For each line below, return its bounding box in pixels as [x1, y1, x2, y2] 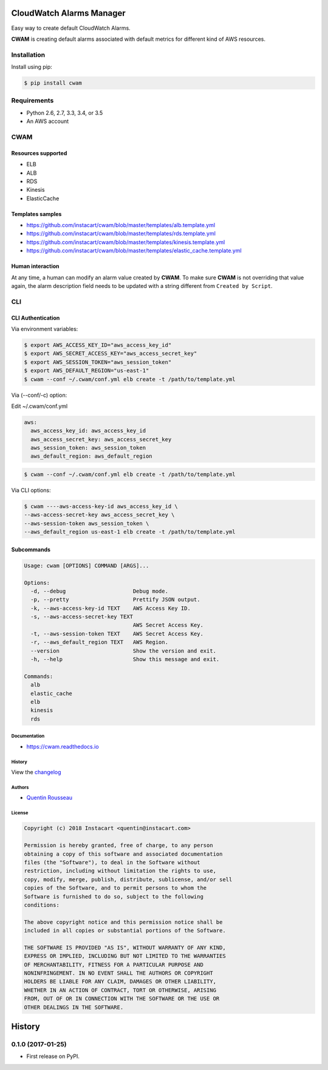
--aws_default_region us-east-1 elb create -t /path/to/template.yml [24, 528, 236, 536]
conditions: [24, 901, 60, 908]
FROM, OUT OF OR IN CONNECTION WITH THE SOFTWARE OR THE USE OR [24, 995, 220, 1002]
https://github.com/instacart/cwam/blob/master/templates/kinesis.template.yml [26, 238, 225, 246]
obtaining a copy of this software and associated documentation [24, 850, 223, 858]
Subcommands [11, 545, 51, 553]
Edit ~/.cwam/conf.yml [11, 402, 68, 410]
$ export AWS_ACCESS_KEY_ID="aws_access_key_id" [24, 341, 172, 348]
